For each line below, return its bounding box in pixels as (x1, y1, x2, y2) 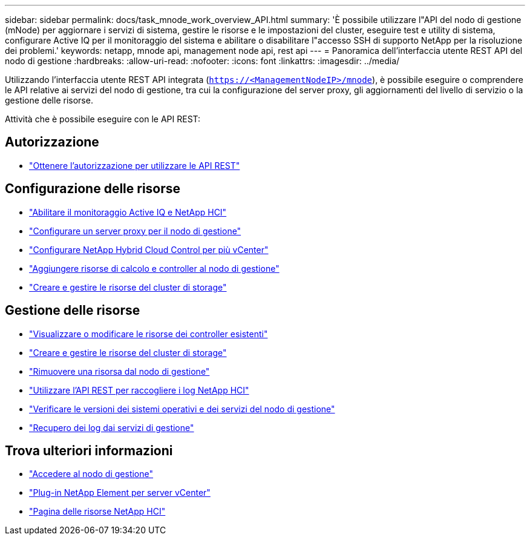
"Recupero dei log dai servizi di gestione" (29, 422, 194, 433)
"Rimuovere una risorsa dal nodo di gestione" (29, 366, 210, 377)
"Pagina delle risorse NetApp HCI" (29, 506, 166, 517)
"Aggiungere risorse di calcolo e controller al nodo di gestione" (29, 263, 280, 274)
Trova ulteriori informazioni (5, 443, 173, 458)
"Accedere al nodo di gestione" (29, 469, 154, 479)
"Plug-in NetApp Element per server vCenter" (29, 487, 211, 498)
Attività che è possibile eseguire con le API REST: (5, 114, 201, 124)
